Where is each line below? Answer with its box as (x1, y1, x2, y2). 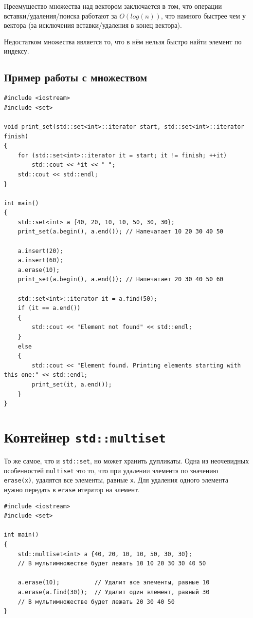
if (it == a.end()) (18, 305, 81, 312)
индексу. (4, 46, 29, 56)
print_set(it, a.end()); (32, 381, 112, 388)
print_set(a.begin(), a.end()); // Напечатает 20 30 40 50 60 (18, 276, 224, 283)
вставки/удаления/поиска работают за (4, 10, 117, 20)
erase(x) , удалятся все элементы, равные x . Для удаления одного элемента (4, 475, 228, 485)
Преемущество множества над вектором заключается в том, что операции (4, 1, 222, 11)
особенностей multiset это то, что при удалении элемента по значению (4, 465, 218, 475)
